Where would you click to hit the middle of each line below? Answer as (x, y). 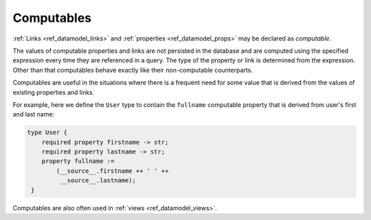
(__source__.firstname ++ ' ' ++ (112, 171)
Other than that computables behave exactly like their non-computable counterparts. (133, 70)
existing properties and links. (54, 92)
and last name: (34, 114)
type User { (47, 133)
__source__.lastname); (98, 181)
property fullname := (78, 161)
